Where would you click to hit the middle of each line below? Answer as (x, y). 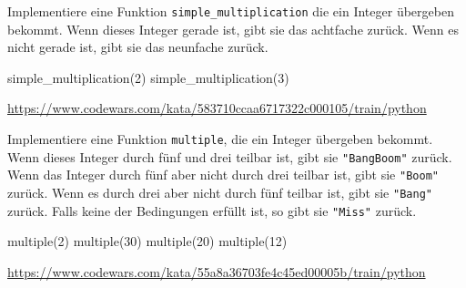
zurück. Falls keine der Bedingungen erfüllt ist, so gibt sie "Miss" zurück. (212, 210)
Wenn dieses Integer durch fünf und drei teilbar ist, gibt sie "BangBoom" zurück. (230, 156)
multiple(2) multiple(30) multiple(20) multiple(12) (147, 241)
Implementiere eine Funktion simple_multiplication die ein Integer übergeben (231, 11)
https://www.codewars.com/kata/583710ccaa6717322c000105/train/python (217, 108)
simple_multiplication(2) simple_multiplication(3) (148, 77)
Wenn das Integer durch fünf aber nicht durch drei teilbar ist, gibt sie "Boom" (223, 175)
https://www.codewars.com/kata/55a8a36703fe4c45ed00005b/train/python (217, 271)
